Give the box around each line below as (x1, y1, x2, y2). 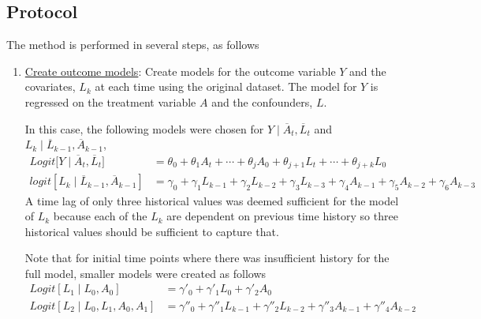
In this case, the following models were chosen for (24, 120, 264, 137)
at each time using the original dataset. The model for (95, 78, 357, 95)
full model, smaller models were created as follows (24, 265, 267, 281)
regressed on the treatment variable (24, 93, 196, 110)
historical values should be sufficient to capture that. (24, 223, 279, 239)
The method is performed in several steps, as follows (6, 36, 259, 53)
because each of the (53, 208, 147, 224)
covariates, (24, 78, 76, 95)
